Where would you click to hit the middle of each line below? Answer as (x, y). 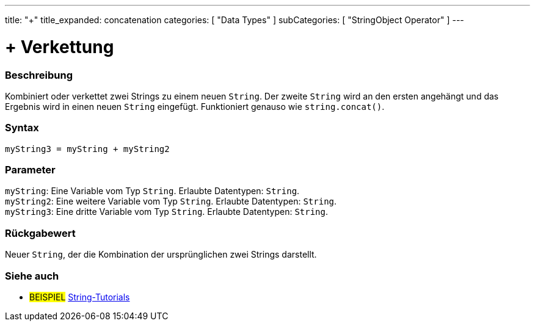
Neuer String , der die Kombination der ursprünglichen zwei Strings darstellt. (161, 255)
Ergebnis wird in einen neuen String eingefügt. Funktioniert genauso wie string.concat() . (195, 106)
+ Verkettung (60, 47)
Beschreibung (39, 75)
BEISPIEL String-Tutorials (80, 297)
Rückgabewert (40, 233)
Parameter (30, 170)
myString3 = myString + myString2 (87, 149)
